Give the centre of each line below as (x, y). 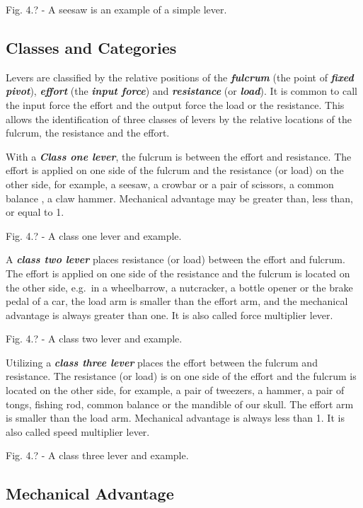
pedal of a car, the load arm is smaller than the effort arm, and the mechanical (177, 301)
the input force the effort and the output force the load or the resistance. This (175, 104)
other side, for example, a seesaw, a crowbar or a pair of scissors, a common (170, 184)
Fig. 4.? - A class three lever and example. (97, 455)
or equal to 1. (35, 212)
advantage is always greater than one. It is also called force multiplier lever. (169, 314)
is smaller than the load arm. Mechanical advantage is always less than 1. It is (175, 418)
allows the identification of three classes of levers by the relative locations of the (179, 119)
